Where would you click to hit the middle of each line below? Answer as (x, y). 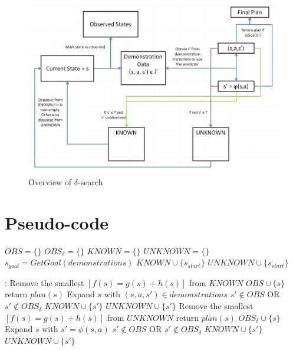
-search (90, 182)
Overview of (50, 182)
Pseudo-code (57, 222)
